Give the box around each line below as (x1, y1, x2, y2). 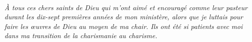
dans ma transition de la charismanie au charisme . (4, 30, 158, 41)
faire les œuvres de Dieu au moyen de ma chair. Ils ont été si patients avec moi (4, 21, 243, 31)
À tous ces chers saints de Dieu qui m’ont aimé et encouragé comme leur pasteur (4, 2, 248, 12)
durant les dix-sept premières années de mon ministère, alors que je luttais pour (4, 12, 243, 22)
